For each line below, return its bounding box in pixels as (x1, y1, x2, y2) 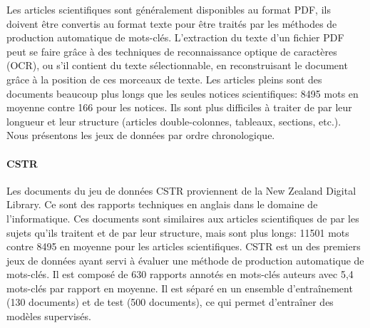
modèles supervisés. (6, 309, 91, 324)
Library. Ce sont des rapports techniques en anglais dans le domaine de (6, 197, 318, 212)
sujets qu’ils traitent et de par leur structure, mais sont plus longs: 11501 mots (6, 225, 349, 240)
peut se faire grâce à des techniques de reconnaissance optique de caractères (6, 43, 337, 58)
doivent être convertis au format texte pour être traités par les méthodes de (6, 16, 337, 31)
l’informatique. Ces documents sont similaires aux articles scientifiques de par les (6, 210, 359, 225)
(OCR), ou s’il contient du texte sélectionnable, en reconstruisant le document (6, 58, 348, 73)
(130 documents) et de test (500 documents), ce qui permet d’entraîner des (6, 294, 334, 309)
